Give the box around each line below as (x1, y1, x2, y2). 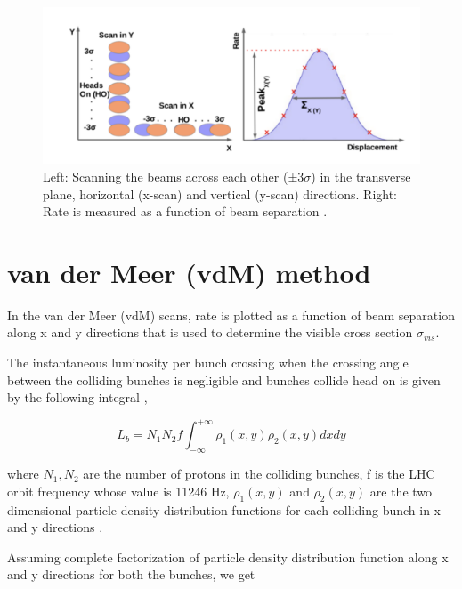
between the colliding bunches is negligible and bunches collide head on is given (7, 370, 441, 389)
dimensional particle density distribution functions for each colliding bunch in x (7, 500, 442, 519)
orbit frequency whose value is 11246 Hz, (7, 481, 230, 500)
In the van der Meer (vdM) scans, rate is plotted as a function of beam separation (7, 305, 455, 324)
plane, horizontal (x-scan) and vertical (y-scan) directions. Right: (43, 184, 398, 203)
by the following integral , (7, 388, 148, 407)
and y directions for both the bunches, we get (7, 565, 255, 584)
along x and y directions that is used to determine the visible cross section (7, 323, 413, 342)
